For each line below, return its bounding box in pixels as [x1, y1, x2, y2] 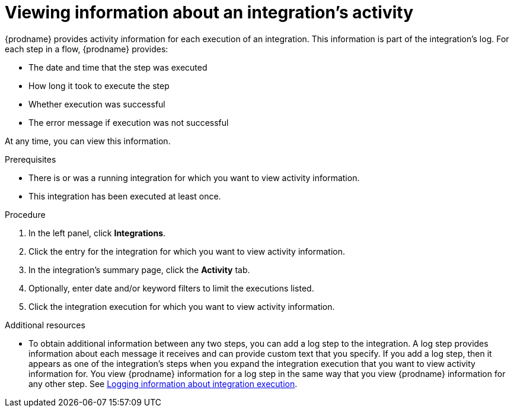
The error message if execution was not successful [28, 117, 229, 128]
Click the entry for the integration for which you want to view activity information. [28, 246, 346, 256]
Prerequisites [5, 154, 56, 164]
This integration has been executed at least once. [28, 191, 221, 201]
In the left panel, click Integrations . [28, 227, 166, 238]
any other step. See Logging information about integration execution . [28, 378, 298, 389]
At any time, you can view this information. [5, 135, 171, 146]
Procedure [5, 209, 46, 220]
